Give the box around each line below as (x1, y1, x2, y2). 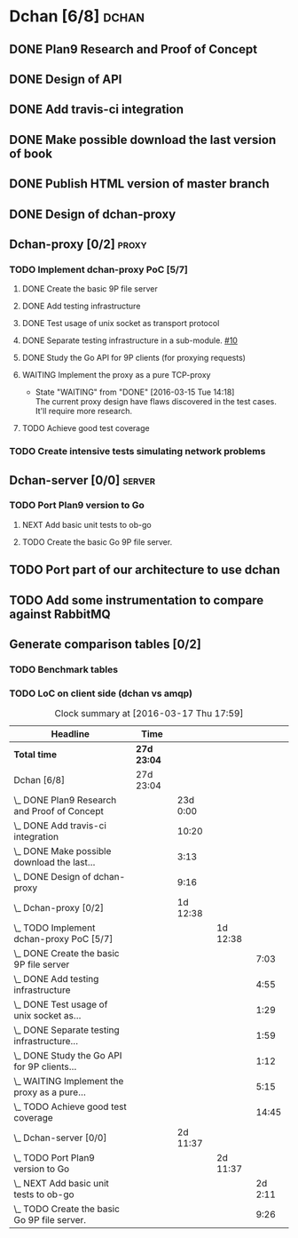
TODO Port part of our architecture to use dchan (9, 563, 281, 578)
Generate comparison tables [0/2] (9, 637, 201, 651)
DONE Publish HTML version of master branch (9, 176, 271, 192)
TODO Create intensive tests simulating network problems (9, 445, 266, 458)
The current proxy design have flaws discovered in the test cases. (35, 396, 278, 407)
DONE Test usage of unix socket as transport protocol (21, 318, 220, 329)
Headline (51, 728, 90, 740)
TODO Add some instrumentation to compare (9, 593, 264, 608)
